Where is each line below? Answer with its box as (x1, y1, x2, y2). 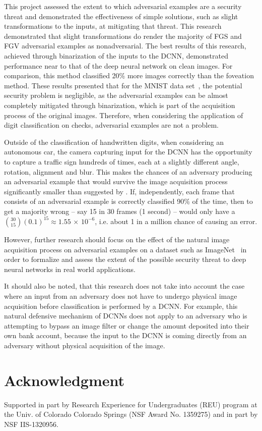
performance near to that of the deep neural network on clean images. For (4, 60, 233, 71)
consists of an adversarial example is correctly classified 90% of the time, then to (4, 196, 253, 206)
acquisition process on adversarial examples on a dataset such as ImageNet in (4, 244, 247, 254)
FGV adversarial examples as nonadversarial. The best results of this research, (4, 40, 246, 51)
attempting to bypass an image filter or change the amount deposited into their (4, 320, 249, 331)
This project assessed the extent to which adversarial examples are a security (4, 1, 242, 11)
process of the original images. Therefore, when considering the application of (4, 110, 243, 120)
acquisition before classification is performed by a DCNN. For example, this (4, 300, 238, 311)
